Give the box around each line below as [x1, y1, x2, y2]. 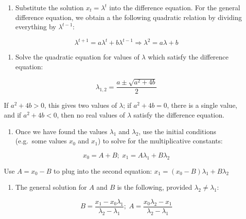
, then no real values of [56, 109, 125, 119]
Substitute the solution [15, 2, 84, 12]
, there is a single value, [167, 100, 238, 110]
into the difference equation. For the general [109, 2, 240, 12]
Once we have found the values [15, 126, 107, 136]
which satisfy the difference [148, 52, 229, 62]
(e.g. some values [15, 136, 67, 146]
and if [4, 109, 21, 119]
